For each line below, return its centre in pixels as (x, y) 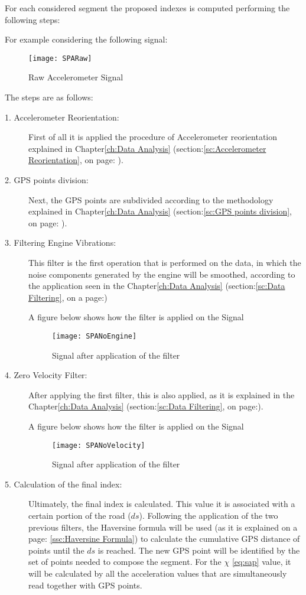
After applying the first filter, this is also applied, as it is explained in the (162, 394)
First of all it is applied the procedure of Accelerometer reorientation (153, 137)
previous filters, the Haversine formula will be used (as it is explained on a (163, 527)
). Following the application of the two (209, 515)
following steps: (32, 19)
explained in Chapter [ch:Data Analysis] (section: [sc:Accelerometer (147, 148)
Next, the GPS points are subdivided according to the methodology (151, 199)
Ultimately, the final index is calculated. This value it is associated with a (162, 504)
